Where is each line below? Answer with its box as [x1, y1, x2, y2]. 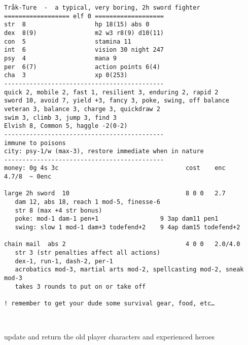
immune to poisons [4, 139, 66, 147]
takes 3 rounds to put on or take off [15, 283, 146, 290]
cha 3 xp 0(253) [4, 72, 128, 79]
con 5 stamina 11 [4, 38, 131, 45]
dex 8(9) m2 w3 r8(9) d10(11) [4, 29, 164, 37]
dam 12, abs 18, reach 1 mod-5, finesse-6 [15, 198, 160, 206]
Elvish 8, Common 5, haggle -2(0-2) [4, 122, 128, 130]
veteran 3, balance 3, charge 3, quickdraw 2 [4, 105, 160, 113]
